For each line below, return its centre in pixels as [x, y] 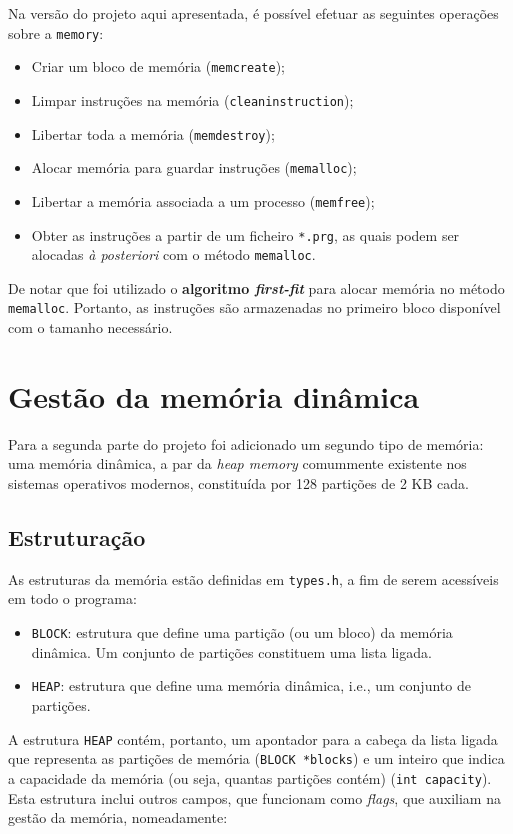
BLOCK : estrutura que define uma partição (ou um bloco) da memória [242, 632]
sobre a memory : [56, 32]
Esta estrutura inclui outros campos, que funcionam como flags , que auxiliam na [254, 797]
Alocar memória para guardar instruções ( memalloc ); [194, 167]
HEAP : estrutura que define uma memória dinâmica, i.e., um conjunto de [251, 685]
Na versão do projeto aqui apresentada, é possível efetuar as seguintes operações [253, 13]
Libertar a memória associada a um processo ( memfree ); [203, 200]
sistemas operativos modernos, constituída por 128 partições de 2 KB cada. [238, 483]
